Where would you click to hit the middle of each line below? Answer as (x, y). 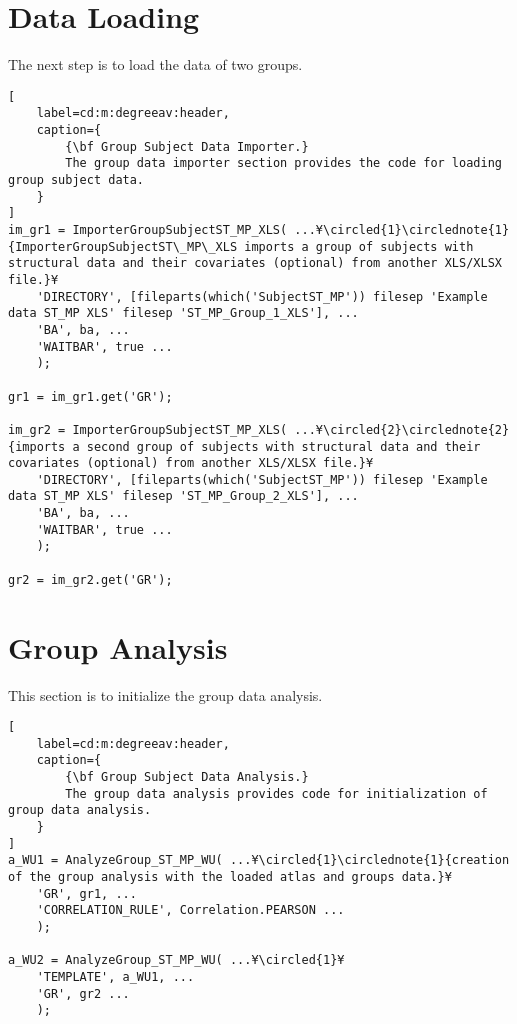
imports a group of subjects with (359, 246)
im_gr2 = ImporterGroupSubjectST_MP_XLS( (148, 429)
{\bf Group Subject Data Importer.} (187, 146)
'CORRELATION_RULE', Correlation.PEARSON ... (190, 910)
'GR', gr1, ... (86, 893)
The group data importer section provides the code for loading (283, 163)
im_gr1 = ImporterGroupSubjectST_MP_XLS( (148, 229)
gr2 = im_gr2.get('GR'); (90, 579)
